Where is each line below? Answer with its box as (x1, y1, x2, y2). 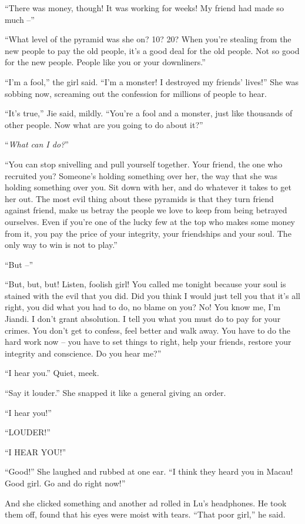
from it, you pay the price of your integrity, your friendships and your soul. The (5, 227, 291, 239)
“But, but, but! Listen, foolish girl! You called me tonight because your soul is (5, 278, 286, 290)
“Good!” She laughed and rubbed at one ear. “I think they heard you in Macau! (5, 465, 293, 478)
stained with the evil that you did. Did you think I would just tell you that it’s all (5, 289, 300, 301)
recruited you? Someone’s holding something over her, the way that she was (5, 169, 277, 182)
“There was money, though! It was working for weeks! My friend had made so (5, 2, 284, 14)
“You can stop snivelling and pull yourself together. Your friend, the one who (5, 157, 283, 170)
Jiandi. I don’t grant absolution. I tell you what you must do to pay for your (5, 313, 281, 325)
